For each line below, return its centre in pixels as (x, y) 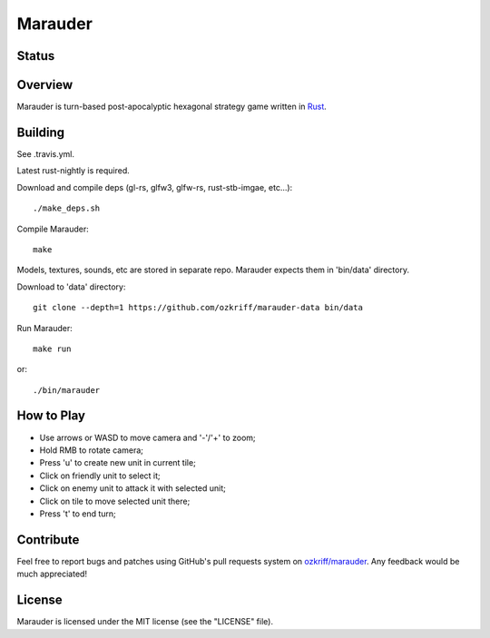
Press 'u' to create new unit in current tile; (118, 463)
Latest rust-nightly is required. (73, 171)
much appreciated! (52, 574)
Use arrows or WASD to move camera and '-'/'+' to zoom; (147, 437)
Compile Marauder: (53, 229)
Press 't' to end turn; (78, 514)
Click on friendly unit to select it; (100, 476)
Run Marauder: (44, 328)
